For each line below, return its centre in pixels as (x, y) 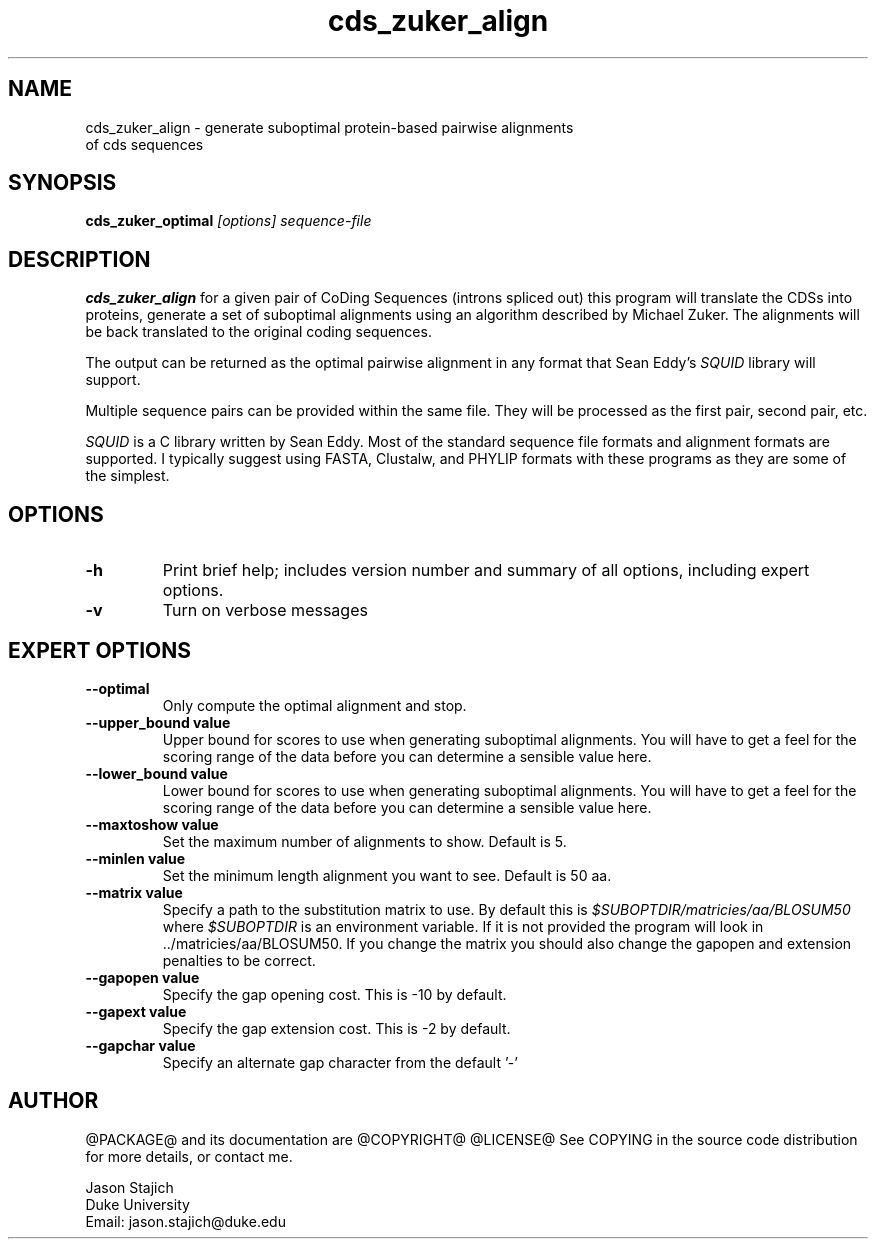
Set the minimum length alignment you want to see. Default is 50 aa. (387, 875)
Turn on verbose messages (265, 610)
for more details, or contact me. (189, 1156)
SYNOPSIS (62, 183)
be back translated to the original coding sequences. (258, 332)
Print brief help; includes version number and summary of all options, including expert (486, 570)
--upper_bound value (158, 722)
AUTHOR (53, 1101)
